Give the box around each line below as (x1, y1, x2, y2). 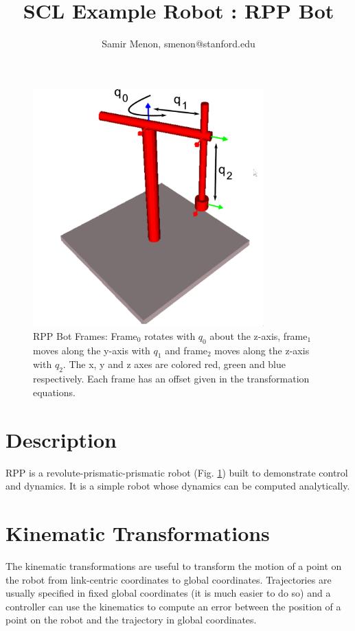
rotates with (144, 328, 196, 343)
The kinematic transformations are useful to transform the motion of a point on (5, 558, 342, 573)
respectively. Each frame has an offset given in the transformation (33, 371, 310, 386)
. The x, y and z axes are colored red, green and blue (62, 357, 286, 371)
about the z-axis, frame (209, 328, 308, 343)
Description (5, 425, 117, 453)
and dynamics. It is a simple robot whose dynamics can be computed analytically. (5, 479, 350, 493)
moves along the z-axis (214, 343, 310, 357)
